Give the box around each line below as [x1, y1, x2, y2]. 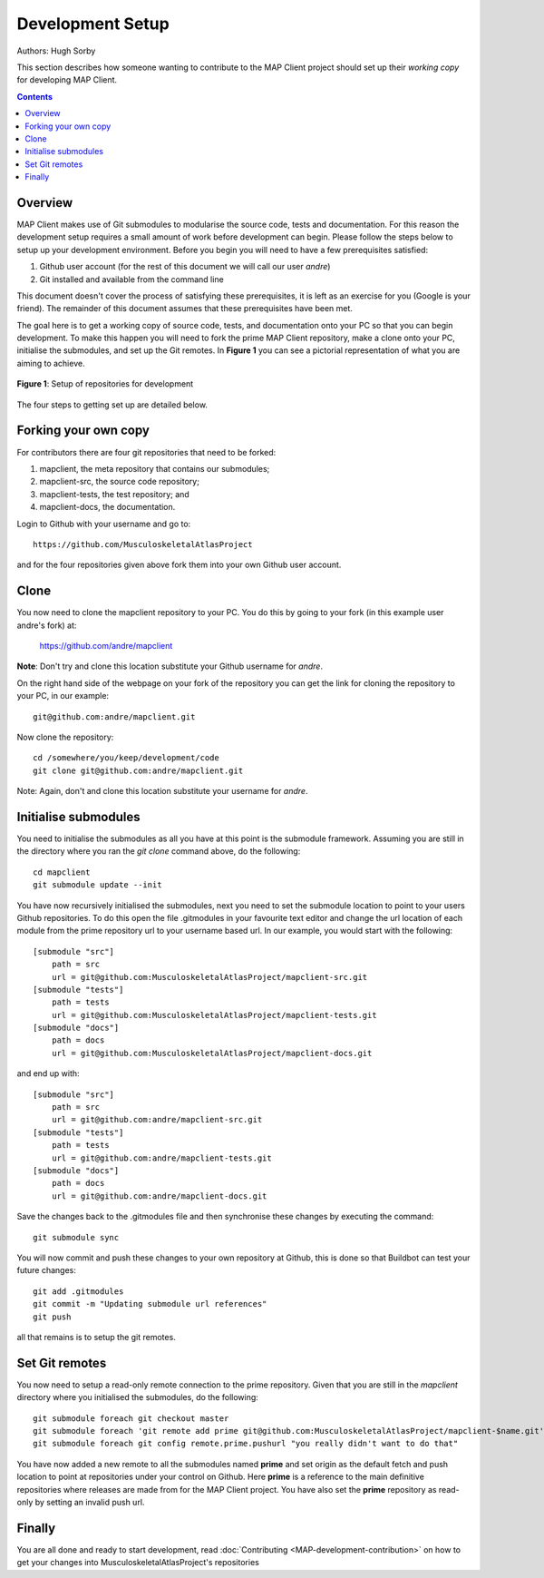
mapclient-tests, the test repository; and [39, 488, 189, 499]
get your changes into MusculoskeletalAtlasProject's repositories [16, 1557, 260, 1568]
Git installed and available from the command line [39, 273, 224, 285]
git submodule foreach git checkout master [33, 1413, 229, 1424]
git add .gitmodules [33, 1286, 124, 1297]
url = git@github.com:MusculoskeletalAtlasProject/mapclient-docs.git [51, 1048, 373, 1058]
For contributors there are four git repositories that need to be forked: [16, 446, 277, 457]
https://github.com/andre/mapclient [39, 640, 173, 651]
